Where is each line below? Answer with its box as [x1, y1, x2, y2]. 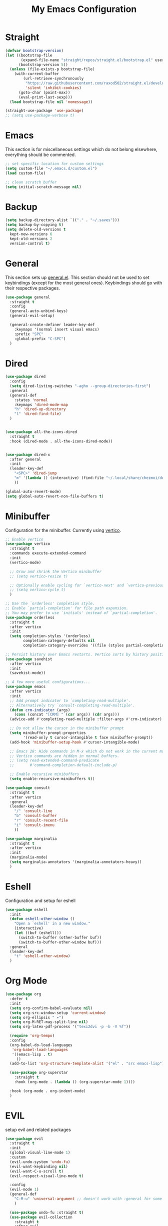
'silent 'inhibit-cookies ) [25, 85, 81, 90]
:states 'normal [14, 397, 48, 402]
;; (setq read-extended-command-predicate [9, 758, 99, 763]
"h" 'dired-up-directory [14, 406, 66, 412]
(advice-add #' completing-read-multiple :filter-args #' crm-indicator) [9, 716, 162, 722]
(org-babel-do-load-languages [9, 1042, 72, 1047]
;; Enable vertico [5, 536, 43, 542]
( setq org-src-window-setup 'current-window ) [9, 1010, 106, 1015]
